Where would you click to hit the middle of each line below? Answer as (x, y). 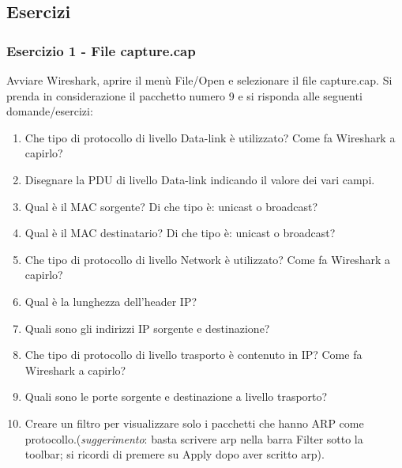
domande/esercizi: (50, 111)
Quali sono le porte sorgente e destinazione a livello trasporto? (176, 396)
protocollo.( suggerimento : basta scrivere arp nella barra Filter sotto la (194, 438)
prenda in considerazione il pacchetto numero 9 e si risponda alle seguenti (184, 95)
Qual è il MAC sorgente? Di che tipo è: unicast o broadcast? (171, 206)
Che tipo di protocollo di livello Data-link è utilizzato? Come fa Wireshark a (210, 137)
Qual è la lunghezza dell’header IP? (111, 301)
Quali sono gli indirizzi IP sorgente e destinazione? (147, 328)
